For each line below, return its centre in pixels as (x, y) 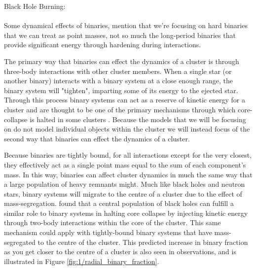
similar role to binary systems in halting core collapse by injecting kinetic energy (126, 213)
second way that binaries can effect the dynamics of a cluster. (97, 138)
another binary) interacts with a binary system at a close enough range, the (119, 81)
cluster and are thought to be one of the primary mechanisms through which (120, 109)
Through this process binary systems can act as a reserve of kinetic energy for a (125, 100)
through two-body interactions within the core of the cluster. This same (112, 222)
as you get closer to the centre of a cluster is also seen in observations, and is (120, 252)
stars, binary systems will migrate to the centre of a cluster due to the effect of (123, 193)
